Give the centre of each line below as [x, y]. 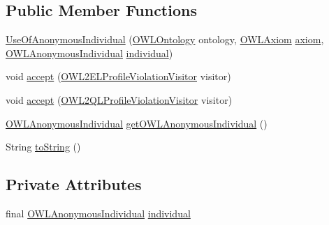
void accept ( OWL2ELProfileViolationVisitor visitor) [118, 76]
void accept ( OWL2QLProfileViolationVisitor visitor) [119, 99]
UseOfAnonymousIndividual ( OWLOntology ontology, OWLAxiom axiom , [165, 39]
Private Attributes [74, 184]
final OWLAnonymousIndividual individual [98, 213]
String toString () [43, 147]
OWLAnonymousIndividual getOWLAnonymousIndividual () [137, 123]
